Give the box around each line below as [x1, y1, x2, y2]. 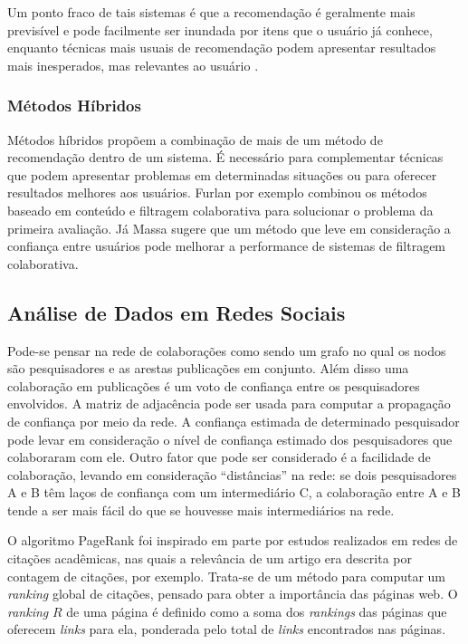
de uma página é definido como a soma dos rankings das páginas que [66, 601, 447, 620]
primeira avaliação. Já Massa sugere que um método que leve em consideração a [7, 218, 451, 237]
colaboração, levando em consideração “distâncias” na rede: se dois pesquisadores [7, 465, 457, 484]
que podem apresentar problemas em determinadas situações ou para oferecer [7, 165, 437, 184]
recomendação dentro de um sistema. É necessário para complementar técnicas [7, 148, 444, 167]
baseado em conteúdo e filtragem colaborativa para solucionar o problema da [7, 200, 434, 219]
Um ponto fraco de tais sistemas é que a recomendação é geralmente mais [7, 3, 415, 21]
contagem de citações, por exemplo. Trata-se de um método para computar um [7, 566, 446, 585]
